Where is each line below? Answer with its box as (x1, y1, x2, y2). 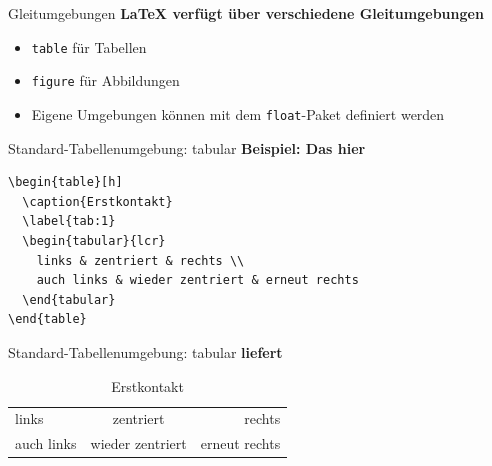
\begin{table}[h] (8, 175, 123, 190)
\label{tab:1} (22, 214, 116, 229)
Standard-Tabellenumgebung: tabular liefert (8, 341, 283, 362)
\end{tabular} (22, 292, 116, 307)
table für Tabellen (31, 36, 147, 57)
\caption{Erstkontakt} (22, 194, 173, 209)
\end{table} (8, 312, 87, 327)
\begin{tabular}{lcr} (22, 233, 166, 248)
